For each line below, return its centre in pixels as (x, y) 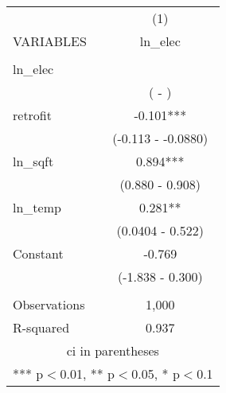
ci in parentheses (113, 350)
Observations (49, 304)
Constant (38, 253)
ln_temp (37, 207)
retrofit (32, 115)
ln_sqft (33, 161)
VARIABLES (50, 41)
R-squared (41, 327)
